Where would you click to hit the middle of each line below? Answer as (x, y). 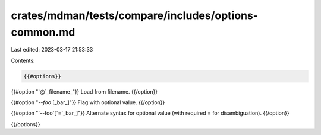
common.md (43, 32)
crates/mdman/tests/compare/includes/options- (135, 15)
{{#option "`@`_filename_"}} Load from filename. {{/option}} (84, 91)
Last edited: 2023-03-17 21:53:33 (52, 50)
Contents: (23, 60)
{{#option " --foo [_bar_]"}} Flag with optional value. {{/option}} (88, 102)
